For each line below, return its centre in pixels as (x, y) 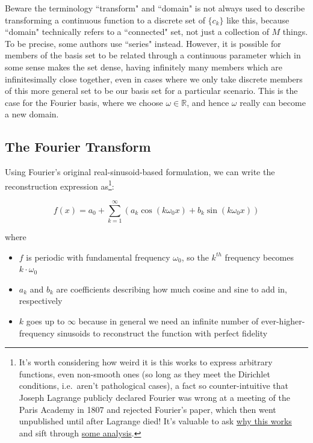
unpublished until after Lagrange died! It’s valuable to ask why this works (155, 421)
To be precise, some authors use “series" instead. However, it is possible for (143, 43)
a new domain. (32, 114)
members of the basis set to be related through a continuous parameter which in (153, 55)
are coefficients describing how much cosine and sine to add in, (172, 289)
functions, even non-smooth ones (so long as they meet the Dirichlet (144, 373)
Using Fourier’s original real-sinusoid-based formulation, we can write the (140, 172)
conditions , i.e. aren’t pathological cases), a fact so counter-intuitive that (154, 386)
